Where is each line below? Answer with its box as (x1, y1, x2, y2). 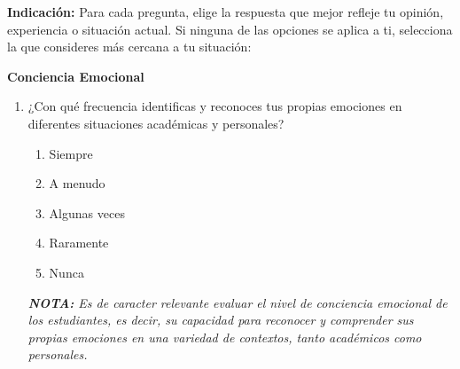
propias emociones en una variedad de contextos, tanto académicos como (27, 327, 422, 346)
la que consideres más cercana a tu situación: (7, 37, 252, 56)
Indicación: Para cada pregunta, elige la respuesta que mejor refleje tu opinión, (7, 3, 444, 20)
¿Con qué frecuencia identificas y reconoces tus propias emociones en (27, 97, 402, 115)
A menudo (49, 174, 105, 192)
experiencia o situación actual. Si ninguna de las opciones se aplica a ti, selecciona (7, 20, 453, 38)
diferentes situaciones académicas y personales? (27, 114, 285, 132)
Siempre (49, 144, 93, 162)
